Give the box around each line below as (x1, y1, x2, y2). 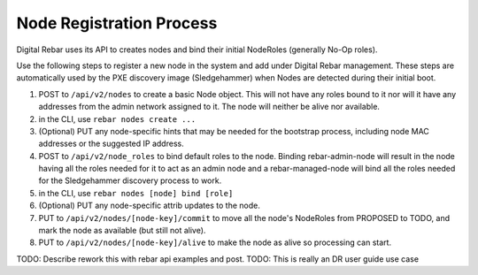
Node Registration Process (16, 13, 218, 33)
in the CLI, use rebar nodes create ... (38, 113, 197, 124)
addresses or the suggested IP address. (38, 138, 185, 149)
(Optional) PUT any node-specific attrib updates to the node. (38, 200, 260, 211)
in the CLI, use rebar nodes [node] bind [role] (38, 187, 234, 198)
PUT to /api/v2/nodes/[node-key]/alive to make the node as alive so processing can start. (38, 237, 392, 248)
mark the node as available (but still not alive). (38, 225, 206, 236)
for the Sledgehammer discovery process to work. (38, 175, 222, 186)
